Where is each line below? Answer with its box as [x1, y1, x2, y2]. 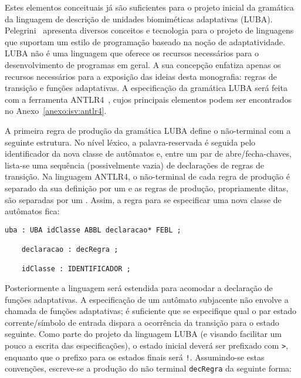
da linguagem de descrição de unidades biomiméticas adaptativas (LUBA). [5, 12, 273, 25]
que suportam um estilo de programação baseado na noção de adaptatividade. [5, 35, 285, 48]
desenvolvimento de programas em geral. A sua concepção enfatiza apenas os [5, 58, 281, 70]
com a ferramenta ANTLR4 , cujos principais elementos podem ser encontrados [5, 93, 292, 105]
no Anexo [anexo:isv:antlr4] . [5, 104, 107, 117]
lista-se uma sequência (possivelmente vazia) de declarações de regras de [5, 158, 264, 171]
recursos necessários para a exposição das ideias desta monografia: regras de [5, 70, 277, 82]
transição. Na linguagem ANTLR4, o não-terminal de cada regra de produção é [5, 170, 290, 183]
